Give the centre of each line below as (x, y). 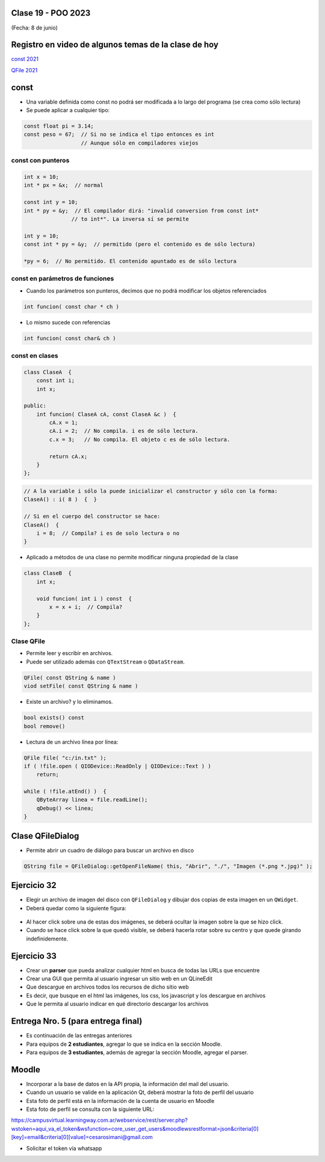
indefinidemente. (47, 939)
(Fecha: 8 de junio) (35, 28)
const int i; (56, 381)
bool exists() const (54, 718)
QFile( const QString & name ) (70, 678)
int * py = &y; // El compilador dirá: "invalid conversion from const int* (141, 210)
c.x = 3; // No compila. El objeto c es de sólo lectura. (140, 439)
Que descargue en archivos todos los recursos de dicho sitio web (107, 987)
